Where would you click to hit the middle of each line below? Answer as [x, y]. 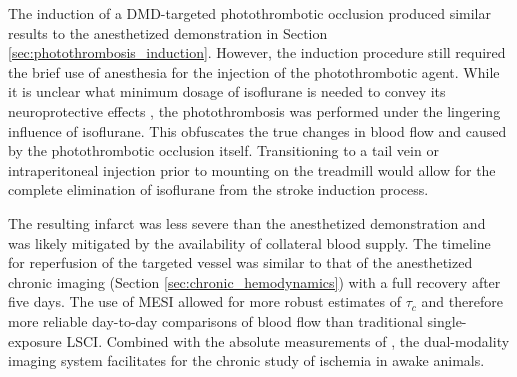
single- [447, 320]
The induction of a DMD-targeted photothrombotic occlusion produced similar [249, 13]
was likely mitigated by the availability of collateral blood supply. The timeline [249, 242]
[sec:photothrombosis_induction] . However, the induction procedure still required [257, 52]
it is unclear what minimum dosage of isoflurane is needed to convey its [227, 91]
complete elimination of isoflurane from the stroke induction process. [218, 189]
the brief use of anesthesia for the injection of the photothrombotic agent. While [254, 71]
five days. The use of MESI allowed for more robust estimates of [205, 301]
